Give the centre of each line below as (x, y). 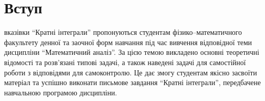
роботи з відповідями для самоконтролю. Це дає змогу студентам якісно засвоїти (131, 72)
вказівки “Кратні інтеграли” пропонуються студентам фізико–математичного (123, 32)
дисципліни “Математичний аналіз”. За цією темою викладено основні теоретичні (132, 52)
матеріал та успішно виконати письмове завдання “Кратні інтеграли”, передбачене (132, 82)
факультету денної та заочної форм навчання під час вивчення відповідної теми (128, 42)
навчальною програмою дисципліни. (61, 92)
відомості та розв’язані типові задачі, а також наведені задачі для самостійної (125, 62)
